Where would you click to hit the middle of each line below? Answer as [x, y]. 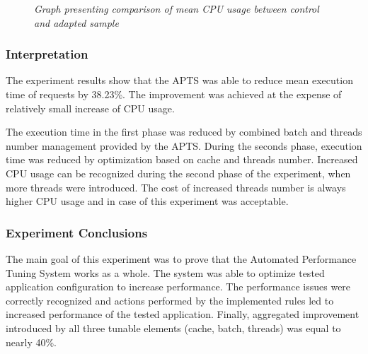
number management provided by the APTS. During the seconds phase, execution [184, 145]
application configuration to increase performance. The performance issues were [178, 287]
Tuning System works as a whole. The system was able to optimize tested [165, 272]
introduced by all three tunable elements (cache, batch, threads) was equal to [173, 328]
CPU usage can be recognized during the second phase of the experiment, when [178, 173]
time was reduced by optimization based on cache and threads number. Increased [182, 159]
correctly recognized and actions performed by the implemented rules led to [170, 300]
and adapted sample [76, 22]
